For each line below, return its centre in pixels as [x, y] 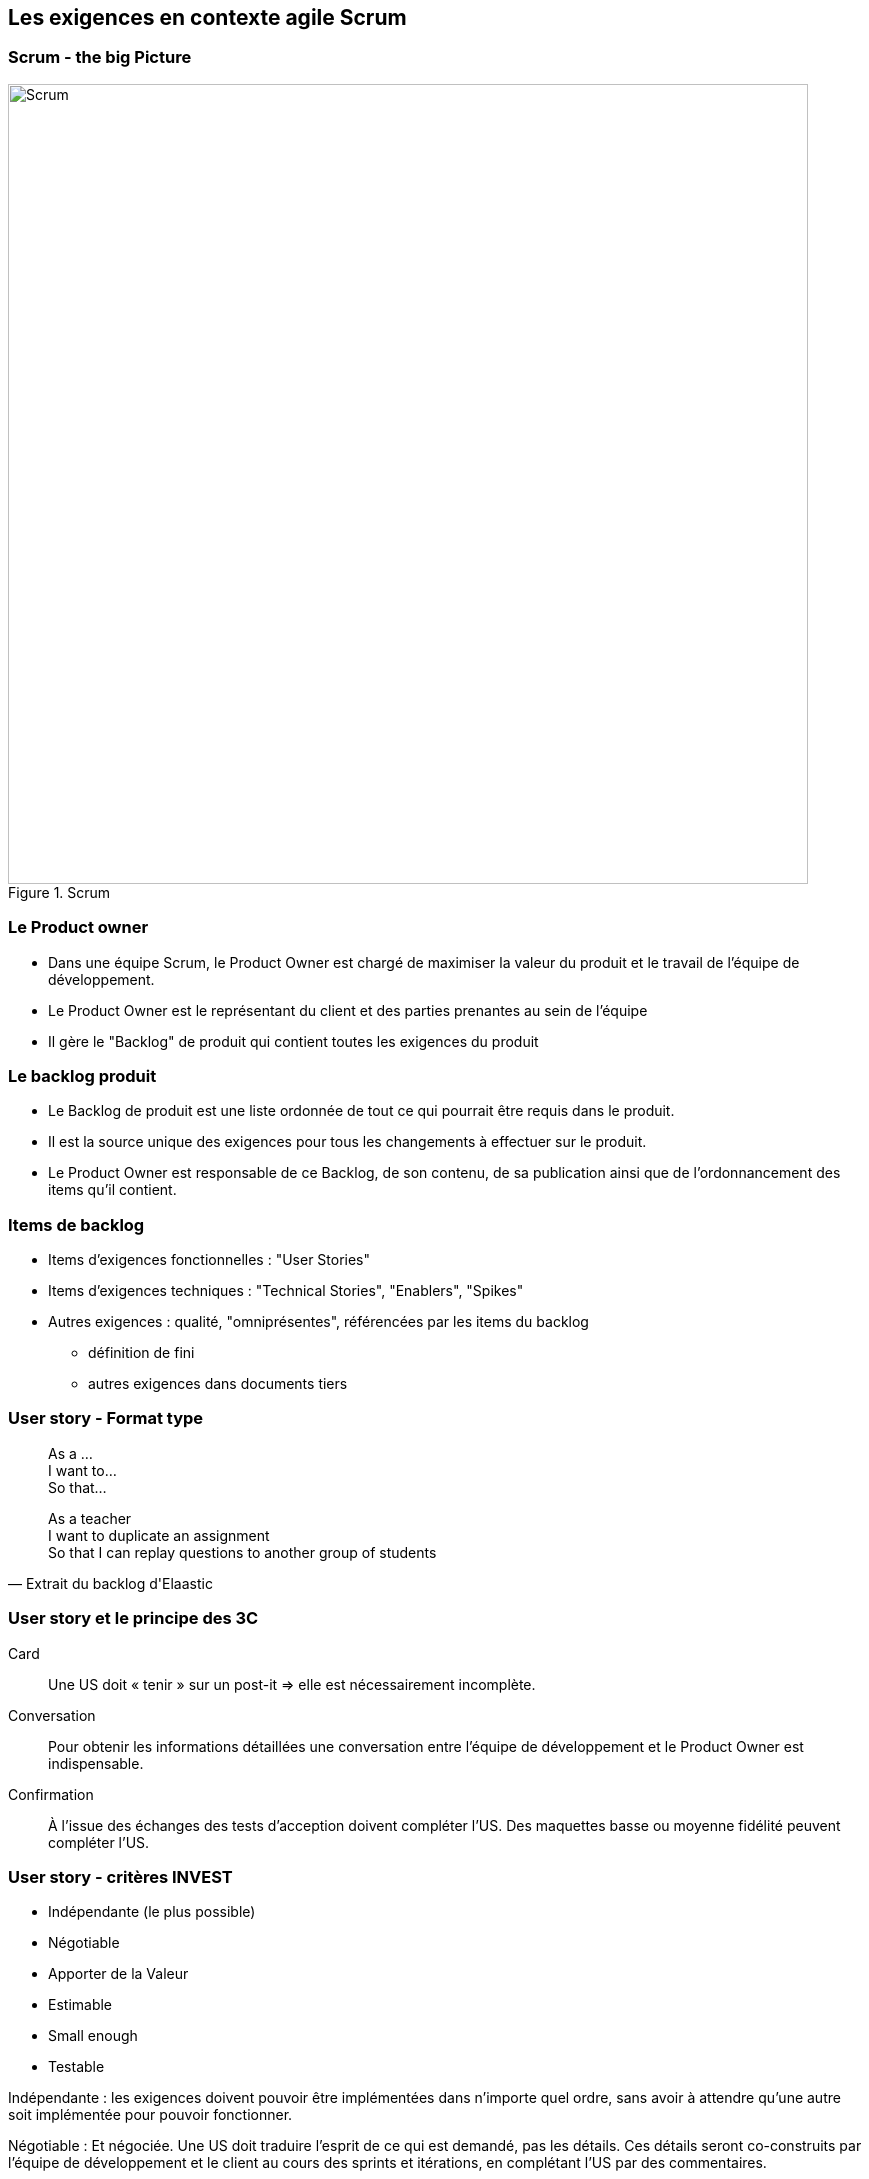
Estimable [80, 2005]
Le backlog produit [82, 1075]
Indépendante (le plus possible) [152, 1912]
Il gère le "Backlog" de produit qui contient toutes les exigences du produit [293, 1041]
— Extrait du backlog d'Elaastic [110, 1583]
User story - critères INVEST [120, 1876]
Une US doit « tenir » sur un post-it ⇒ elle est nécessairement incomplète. [292, 1684]
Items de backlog [76, 1224]
